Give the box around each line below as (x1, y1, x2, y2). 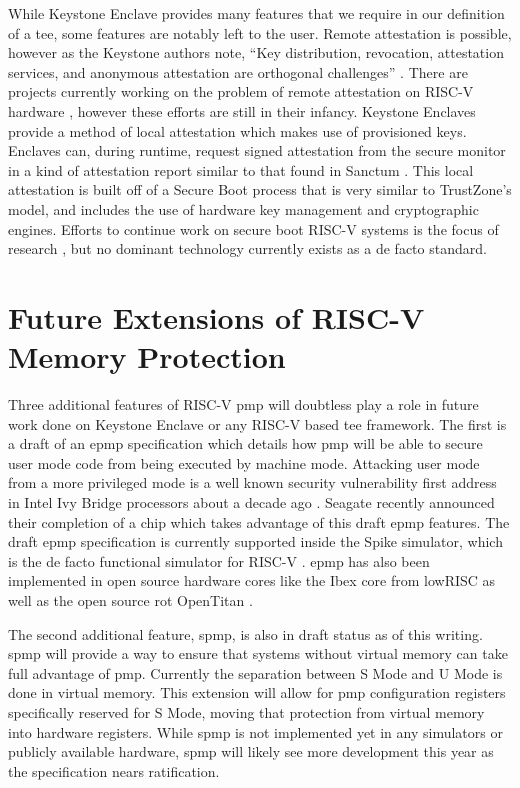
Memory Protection (8, 336, 286, 377)
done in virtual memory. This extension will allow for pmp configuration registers (8, 682, 506, 703)
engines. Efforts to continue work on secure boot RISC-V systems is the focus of (8, 218, 499, 239)
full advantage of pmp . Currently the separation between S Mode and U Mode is (8, 662, 503, 683)
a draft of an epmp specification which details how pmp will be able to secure (8, 433, 483, 454)
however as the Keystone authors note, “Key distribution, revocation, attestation (8, 42, 504, 63)
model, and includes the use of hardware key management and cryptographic (8, 198, 479, 219)
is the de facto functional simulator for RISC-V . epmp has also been (8, 550, 430, 571)
